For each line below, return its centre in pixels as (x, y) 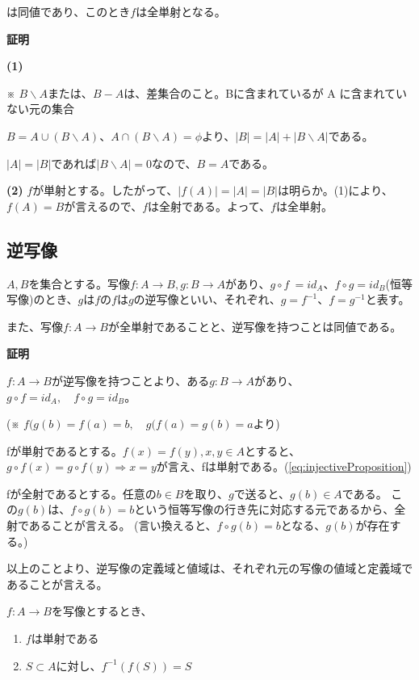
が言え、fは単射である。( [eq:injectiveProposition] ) (284, 466)
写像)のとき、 (42, 299)
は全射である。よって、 (209, 206)
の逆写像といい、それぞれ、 (207, 299)
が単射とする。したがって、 (105, 190)
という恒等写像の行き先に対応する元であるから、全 (270, 509)
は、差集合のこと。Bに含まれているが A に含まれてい (266, 92)
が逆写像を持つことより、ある (130, 380)
